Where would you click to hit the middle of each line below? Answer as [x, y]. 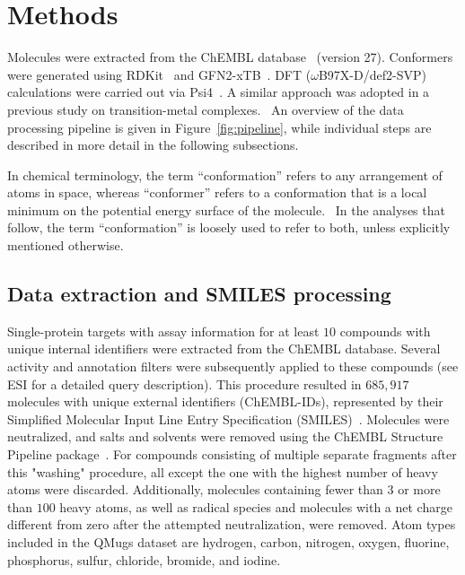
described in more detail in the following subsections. [153, 145]
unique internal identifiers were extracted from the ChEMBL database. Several [224, 348]
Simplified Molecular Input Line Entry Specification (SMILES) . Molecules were [228, 418]
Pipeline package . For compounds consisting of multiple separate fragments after [232, 454]
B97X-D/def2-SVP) [372, 74]
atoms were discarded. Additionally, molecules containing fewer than [195, 489]
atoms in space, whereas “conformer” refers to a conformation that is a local [217, 192]
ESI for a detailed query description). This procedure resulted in [184, 383]
